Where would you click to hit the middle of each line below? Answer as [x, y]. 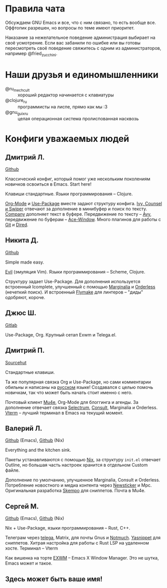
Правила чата [35, 9]
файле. [12, 470]
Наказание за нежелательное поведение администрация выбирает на [80, 37]
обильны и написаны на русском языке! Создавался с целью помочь [79, 387]
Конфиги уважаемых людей [67, 139]
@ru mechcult [17, 89]
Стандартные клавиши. [30, 372]
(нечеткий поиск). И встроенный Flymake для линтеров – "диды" [74, 292]
